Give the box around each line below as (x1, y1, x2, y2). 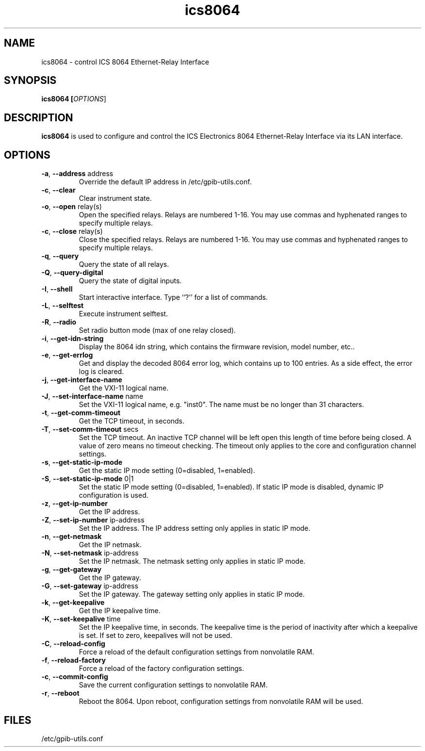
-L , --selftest (41, 301, 84, 310)
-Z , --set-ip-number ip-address (41, 516, 145, 524)
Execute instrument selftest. (79, 310, 168, 318)
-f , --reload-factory (41, 656, 106, 665)
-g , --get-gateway (41, 565, 101, 574)
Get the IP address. (79, 507, 140, 516)
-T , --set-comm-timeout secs (41, 425, 139, 434)
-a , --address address (41, 169, 114, 178)
